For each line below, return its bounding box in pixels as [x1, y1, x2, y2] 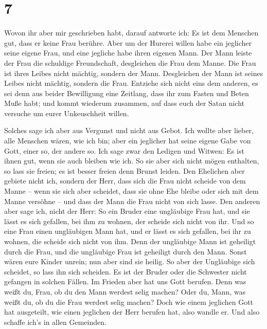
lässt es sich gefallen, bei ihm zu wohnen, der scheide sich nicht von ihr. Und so [4, 215, 254, 226]
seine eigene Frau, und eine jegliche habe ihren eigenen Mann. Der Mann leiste [4, 47, 252, 58]
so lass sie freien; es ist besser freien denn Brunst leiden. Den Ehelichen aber [4, 165, 245, 176]
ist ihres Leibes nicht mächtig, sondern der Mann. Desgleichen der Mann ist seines [4, 67, 263, 78]
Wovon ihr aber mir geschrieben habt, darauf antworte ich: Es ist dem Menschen [4, 27, 259, 38]
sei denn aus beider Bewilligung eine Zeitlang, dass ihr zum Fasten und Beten [4, 87, 249, 98]
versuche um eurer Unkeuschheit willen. [4, 107, 129, 118]
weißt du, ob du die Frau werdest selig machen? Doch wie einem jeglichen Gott [4, 296, 254, 307]
